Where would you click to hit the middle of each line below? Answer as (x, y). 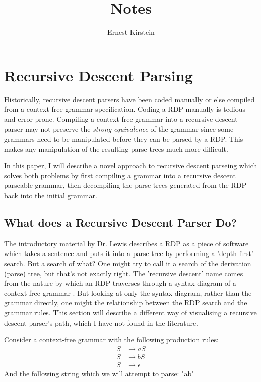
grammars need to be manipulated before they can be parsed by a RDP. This (124, 139)
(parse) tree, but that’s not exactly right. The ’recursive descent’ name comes (124, 273)
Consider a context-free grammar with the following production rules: (111, 339)
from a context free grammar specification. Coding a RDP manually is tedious (125, 109)
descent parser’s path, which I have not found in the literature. (101, 322)
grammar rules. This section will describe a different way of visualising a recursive (130, 312)
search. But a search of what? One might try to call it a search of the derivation (128, 263)
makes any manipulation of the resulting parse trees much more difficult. (116, 148)
